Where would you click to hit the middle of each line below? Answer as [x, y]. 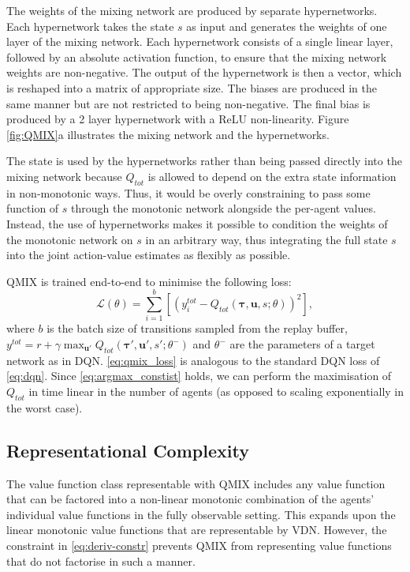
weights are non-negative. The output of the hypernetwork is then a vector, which [204, 72]
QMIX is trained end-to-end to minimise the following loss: [149, 281]
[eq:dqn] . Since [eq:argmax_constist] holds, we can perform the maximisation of [199, 376]
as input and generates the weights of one [287, 26]
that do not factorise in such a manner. [101, 561]
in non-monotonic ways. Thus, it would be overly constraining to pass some [188, 192]
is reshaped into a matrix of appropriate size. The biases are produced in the [192, 87]
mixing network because [64, 176]
